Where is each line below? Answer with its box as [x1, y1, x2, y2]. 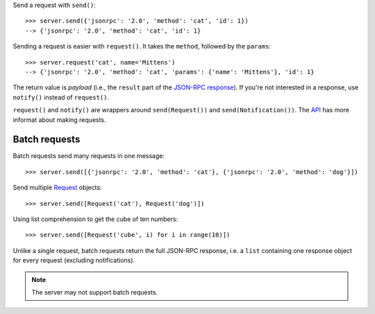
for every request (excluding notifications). [12, 256, 135, 265]
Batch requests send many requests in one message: [12, 152, 165, 160]
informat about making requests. [12, 115, 107, 124]
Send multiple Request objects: [12, 184, 102, 192]
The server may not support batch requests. [31, 288, 158, 296]
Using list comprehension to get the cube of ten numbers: [12, 215, 178, 223]
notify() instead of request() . [12, 93, 109, 101]
